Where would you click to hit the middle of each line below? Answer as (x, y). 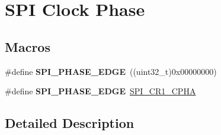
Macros (28, 46)
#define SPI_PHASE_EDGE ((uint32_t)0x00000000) (111, 71)
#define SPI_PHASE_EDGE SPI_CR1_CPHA (100, 91)
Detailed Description (70, 123)
